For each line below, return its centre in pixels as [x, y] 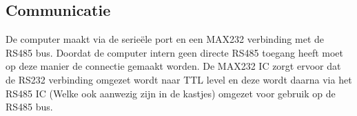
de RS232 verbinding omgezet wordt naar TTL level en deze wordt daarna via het [179, 79]
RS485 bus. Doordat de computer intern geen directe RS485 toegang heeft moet [175, 52]
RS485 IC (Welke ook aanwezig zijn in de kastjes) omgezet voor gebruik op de [171, 93]
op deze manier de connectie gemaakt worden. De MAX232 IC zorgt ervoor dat [173, 66]
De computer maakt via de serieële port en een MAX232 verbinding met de [165, 39]
